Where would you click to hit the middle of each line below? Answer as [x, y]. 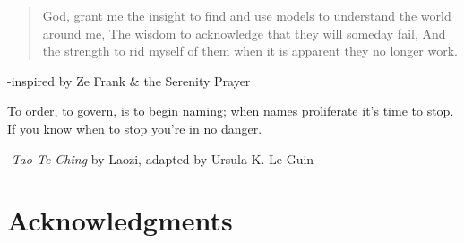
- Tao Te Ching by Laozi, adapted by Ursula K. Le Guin [161, 158]
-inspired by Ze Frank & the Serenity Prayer [129, 80]
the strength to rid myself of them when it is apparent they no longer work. [250, 51]
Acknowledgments [120, 220]
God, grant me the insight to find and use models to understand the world [247, 15]
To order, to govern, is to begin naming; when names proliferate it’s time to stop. [231, 111]
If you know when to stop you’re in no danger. [135, 128]
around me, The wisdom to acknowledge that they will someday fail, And [244, 33]
